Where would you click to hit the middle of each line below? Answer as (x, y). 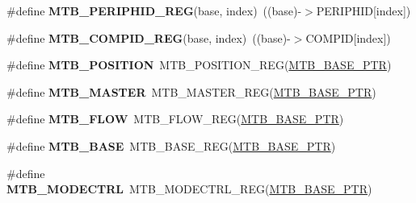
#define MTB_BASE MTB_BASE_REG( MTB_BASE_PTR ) (171, 145)
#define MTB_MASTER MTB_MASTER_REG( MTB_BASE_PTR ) (191, 91)
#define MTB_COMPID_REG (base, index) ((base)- (149, 37)
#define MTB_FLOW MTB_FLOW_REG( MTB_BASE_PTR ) (175, 119)
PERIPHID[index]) (363, 10)
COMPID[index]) (348, 37)
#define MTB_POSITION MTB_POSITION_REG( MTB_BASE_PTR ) (199, 65)
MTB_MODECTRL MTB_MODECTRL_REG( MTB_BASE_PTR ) (189, 189)
